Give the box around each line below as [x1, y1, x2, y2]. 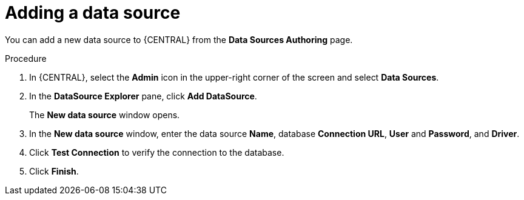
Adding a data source [5, 2, 181, 23]
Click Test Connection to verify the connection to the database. [29, 147, 284, 158]
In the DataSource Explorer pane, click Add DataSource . [29, 90, 257, 101]
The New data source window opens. [29, 109, 180, 120]
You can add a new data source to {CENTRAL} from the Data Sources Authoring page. [5, 34, 353, 45]
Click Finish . [29, 165, 79, 176]
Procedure [5, 53, 47, 64]
